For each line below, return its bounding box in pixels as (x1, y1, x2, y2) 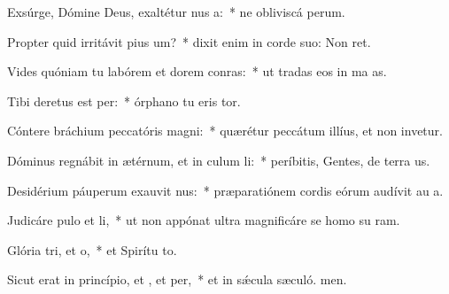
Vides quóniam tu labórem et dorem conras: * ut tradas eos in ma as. (7, 62, 387, 81)
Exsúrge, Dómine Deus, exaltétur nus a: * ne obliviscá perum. (7, 3, 345, 20)
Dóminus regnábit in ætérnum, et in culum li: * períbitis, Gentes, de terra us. (7, 151, 430, 169)
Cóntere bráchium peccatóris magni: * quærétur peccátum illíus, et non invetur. (7, 121, 443, 140)
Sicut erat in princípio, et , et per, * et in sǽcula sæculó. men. (7, 270, 347, 289)
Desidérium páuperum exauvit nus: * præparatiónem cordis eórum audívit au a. (7, 181, 444, 199)
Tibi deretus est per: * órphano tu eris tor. (7, 91, 241, 110)
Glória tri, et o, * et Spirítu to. (7, 240, 177, 259)
